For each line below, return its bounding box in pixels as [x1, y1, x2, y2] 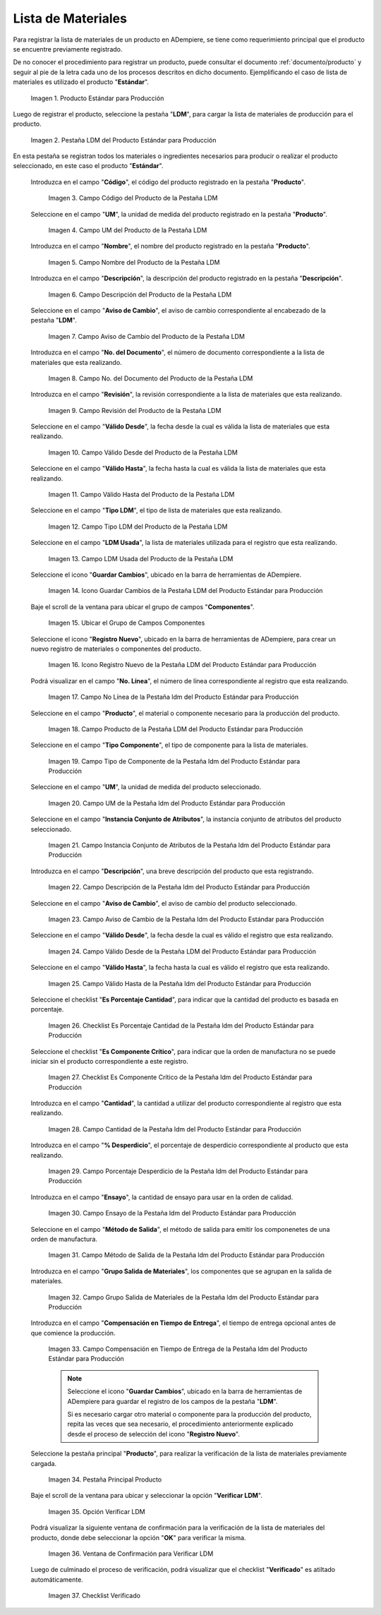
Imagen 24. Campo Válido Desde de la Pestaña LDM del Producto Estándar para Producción [48, 947, 317, 956]
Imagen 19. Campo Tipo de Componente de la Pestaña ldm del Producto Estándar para [48, 757, 301, 765]
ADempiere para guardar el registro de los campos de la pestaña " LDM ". [67, 1397, 278, 1405]
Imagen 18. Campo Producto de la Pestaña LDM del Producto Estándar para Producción [48, 724, 303, 733]
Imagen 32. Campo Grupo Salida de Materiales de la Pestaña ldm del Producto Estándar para [48, 1292, 319, 1302]
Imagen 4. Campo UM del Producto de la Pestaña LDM [48, 226, 207, 234]
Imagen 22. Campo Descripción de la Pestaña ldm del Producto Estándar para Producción [48, 883, 310, 891]
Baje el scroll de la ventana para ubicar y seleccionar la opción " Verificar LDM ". [30, 1491, 262, 1500]
